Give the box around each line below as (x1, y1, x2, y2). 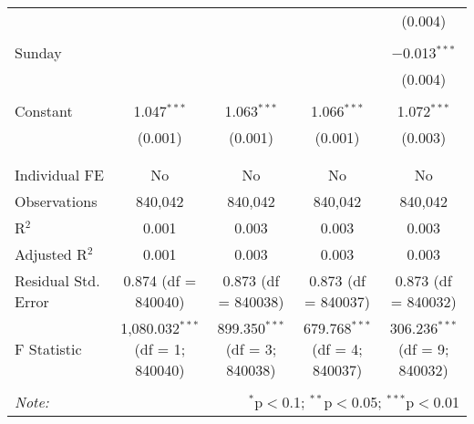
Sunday (15, 42, 62, 63)
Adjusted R (15, 243, 88, 264)
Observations (15, 191, 98, 212)
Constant (15, 100, 73, 121)
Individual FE (15, 164, 104, 185)
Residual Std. (15, 270, 100, 291)
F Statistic (15, 338, 82, 359)
